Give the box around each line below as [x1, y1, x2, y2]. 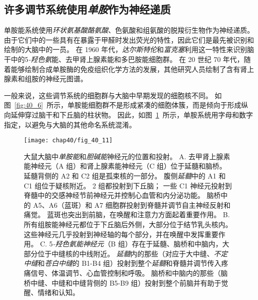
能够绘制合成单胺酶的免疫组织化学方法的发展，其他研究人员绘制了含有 [10, 63, 240, 74]
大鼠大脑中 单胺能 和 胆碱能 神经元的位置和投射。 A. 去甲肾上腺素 [24, 151, 230, 161]
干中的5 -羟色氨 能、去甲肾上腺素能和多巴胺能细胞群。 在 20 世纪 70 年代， [4, 54, 244, 64]
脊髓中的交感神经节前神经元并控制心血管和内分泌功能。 [24, 190, 204, 200]
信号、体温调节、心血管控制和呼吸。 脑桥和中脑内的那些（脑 [30, 267, 228, 278]
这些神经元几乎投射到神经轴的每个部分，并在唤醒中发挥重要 [24, 229, 218, 239]
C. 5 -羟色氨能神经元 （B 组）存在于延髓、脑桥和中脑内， [40, 239, 222, 249]
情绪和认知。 [37, 287, 79, 298]
